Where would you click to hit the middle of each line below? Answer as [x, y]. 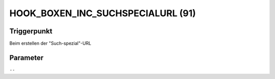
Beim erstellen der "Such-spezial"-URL [50, 44]
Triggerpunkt [31, 31]
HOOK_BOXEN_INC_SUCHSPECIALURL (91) [103, 13]
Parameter [26, 57]
